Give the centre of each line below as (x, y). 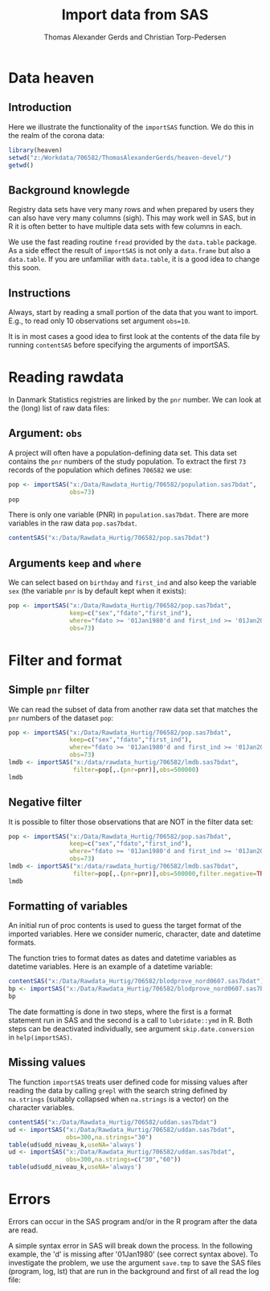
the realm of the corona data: (57, 135)
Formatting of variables (68, 907)
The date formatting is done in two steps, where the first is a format (120, 1012)
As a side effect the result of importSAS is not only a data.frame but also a (129, 251)
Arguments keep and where (75, 563)
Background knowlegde (69, 190)
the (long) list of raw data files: (59, 408)
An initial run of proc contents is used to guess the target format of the (125, 925)
